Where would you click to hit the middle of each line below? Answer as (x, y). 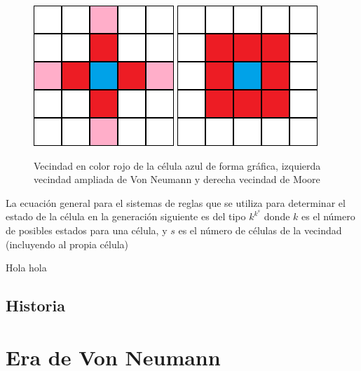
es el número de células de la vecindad (260, 230)
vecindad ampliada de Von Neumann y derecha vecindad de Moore (177, 179)
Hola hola (26, 268)
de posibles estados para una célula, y (87, 230)
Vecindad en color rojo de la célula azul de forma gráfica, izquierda (177, 165)
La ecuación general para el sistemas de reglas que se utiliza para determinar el (176, 202)
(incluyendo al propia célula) (67, 244)
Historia (35, 305)
